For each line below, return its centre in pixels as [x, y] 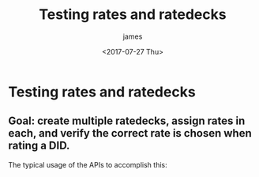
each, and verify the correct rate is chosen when [130, 133]
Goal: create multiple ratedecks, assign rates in [127, 121]
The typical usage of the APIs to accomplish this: [88, 164]
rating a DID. [39, 146]
